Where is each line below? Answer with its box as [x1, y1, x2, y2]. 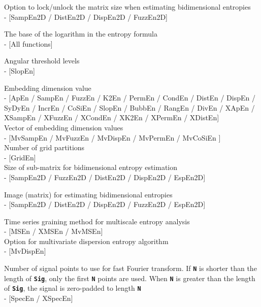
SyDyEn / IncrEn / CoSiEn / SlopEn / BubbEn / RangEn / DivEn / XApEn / [4, 102, 255, 113]
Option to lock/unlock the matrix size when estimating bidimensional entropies [4, 2, 251, 12]
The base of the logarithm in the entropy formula [4, 28, 157, 39]
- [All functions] [4, 38, 53, 49]
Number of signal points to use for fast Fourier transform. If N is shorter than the [4, 263, 257, 274]
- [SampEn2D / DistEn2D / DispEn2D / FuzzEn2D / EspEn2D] [4, 199, 206, 210]
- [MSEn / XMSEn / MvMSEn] [4, 226, 103, 236]
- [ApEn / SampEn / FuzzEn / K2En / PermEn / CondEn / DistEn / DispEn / [4, 92, 255, 103]
